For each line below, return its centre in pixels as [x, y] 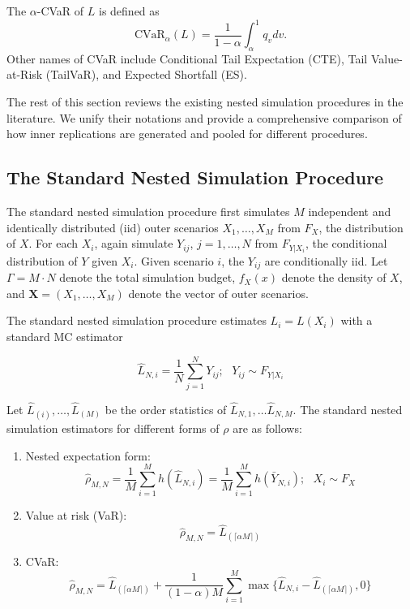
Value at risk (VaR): [76, 515]
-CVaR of [60, 11]
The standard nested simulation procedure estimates [137, 320]
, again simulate [134, 243]
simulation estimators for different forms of [113, 428]
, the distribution [361, 227]
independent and [350, 212]
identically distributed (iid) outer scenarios [113, 227]
